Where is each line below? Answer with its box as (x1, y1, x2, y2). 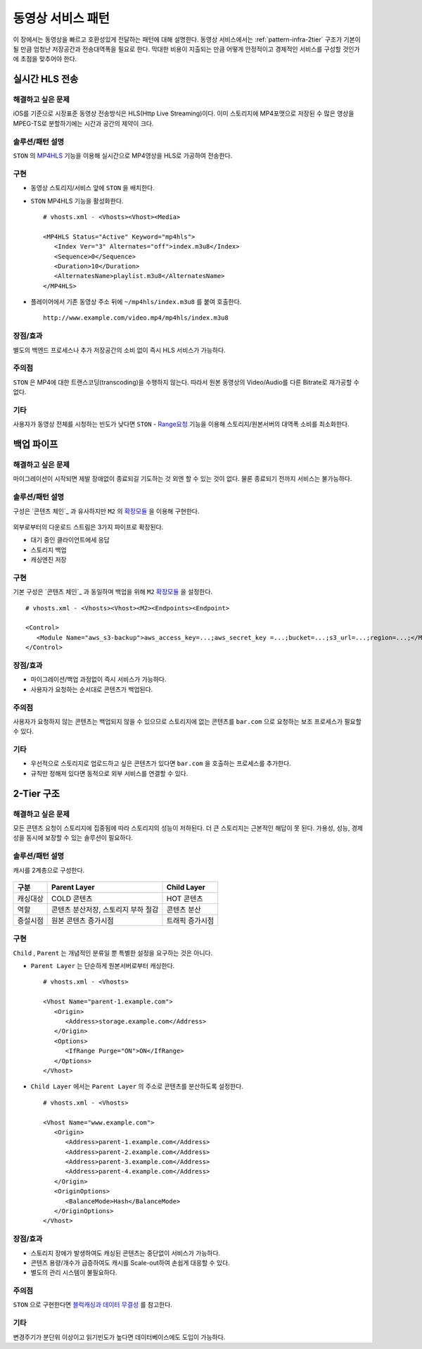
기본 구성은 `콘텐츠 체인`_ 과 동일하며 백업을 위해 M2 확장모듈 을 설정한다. (13, 588, 213, 596)
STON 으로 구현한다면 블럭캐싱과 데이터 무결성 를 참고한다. (13, 1300, 172, 1309)
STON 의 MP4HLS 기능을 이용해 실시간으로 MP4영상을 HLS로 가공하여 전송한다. (13, 151, 233, 160)
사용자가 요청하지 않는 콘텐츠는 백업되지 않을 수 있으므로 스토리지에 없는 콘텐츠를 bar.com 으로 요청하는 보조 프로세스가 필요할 (13, 717, 362, 725)
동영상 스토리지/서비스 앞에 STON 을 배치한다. (30, 184, 155, 192)
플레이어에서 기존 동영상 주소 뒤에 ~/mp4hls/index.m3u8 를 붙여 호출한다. (30, 298, 242, 306)
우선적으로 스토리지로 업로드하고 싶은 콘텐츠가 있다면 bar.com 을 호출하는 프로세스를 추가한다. (30, 759, 291, 767)
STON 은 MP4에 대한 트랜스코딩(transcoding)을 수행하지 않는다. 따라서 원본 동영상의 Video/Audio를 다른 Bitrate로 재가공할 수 (13, 377, 360, 387)
